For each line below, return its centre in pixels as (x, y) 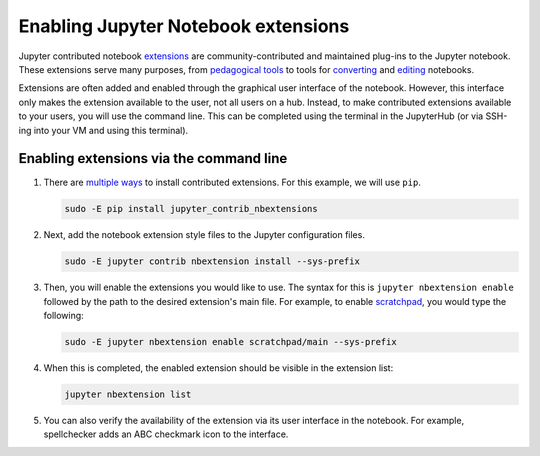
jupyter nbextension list (128, 394)
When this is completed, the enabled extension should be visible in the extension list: (218, 368)
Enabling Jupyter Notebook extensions (184, 26)
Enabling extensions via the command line (153, 158)
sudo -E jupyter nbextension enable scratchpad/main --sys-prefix (230, 342)
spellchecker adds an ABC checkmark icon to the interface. (166, 434)
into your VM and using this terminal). (111, 130)
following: (63, 316)
